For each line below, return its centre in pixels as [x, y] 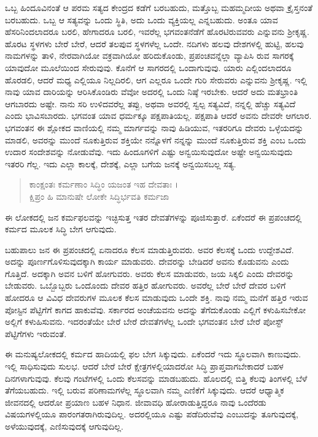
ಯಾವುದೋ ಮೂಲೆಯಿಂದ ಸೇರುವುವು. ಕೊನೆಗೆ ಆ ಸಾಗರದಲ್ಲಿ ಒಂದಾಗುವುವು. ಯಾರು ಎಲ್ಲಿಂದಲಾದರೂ [148, 67]
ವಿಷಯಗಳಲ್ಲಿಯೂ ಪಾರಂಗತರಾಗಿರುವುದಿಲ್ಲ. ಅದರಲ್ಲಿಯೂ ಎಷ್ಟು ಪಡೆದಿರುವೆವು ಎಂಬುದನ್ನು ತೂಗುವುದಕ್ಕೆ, [152, 414]
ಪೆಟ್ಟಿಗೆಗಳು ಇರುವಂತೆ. [36, 333]
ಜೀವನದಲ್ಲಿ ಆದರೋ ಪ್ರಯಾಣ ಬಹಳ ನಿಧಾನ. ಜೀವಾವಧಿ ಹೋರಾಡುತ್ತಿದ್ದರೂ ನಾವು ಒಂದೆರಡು [136, 402]
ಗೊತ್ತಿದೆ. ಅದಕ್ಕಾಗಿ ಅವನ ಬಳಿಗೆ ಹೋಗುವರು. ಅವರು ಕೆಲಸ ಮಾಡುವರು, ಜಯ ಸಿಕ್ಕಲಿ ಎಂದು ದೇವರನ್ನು [149, 273]
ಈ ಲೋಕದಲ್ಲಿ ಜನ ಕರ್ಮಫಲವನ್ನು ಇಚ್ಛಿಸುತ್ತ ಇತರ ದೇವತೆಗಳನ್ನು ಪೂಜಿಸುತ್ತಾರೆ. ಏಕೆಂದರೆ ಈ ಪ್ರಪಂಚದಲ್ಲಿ [153, 217]
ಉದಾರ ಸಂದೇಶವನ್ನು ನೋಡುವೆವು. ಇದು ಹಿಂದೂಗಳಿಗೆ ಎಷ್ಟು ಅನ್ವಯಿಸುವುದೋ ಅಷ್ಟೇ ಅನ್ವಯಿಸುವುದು [149, 152]
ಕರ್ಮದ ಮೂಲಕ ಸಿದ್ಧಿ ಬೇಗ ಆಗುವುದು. [61, 229]
